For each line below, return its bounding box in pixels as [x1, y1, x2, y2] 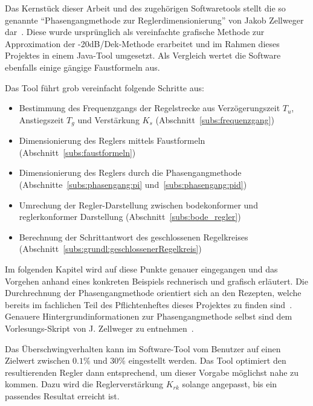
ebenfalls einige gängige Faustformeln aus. [5, 60, 160, 73]
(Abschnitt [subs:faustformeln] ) [19, 146, 136, 158]
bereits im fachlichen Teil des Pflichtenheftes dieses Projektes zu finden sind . [5, 298, 292, 311]
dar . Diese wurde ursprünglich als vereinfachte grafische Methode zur [5, 25, 265, 38]
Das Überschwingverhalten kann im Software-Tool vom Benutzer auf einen [5, 342, 281, 355]
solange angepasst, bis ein [182, 378, 277, 390]
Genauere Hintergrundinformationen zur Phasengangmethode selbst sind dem [5, 310, 292, 323]
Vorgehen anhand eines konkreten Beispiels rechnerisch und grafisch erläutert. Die [5, 274, 308, 287]
